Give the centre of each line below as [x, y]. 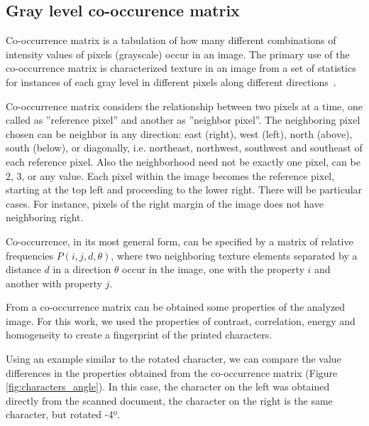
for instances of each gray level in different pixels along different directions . [171, 81]
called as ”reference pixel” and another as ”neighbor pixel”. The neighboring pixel [183, 120]
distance [23, 269]
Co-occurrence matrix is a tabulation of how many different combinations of [171, 40]
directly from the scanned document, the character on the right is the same [169, 400]
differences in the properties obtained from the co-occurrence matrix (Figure [172, 372]
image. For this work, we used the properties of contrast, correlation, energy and [181, 320]
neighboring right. [45, 217]
